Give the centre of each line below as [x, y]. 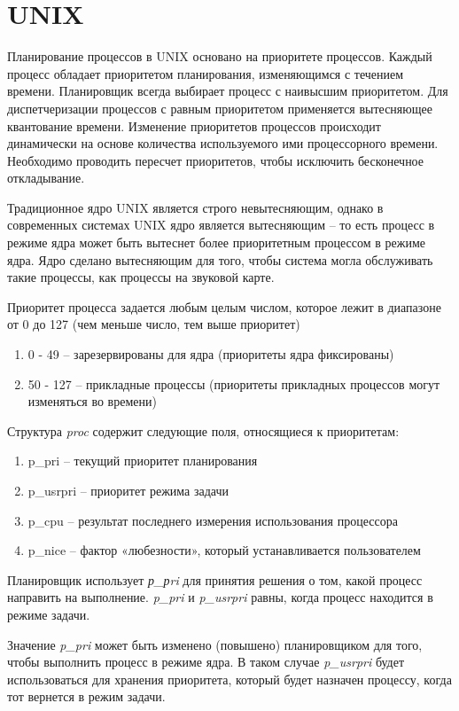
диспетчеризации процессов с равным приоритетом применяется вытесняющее [220, 108]
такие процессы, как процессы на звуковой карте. [141, 277]
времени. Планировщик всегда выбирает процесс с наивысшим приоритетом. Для [228, 91]
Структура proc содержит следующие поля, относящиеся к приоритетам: [203, 430]
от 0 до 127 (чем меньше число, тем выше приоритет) [154, 324]
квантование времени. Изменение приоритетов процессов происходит [194, 125]
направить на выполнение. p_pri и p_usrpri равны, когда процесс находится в [220, 597]
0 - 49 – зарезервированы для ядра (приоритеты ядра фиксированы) [211, 354]
